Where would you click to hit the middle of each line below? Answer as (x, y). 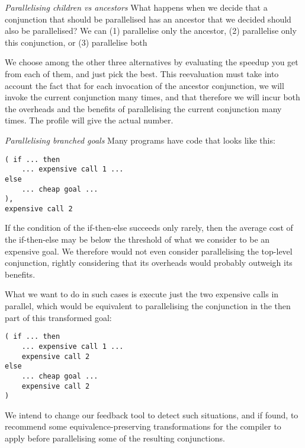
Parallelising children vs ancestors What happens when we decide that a (136, 7)
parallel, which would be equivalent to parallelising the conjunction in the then (148, 306)
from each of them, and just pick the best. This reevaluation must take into (142, 73)
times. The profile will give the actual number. (89, 120)
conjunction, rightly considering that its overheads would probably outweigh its (149, 263)
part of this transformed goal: (58, 317)
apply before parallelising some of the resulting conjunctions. (115, 438)
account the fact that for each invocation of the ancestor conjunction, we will (145, 85)
